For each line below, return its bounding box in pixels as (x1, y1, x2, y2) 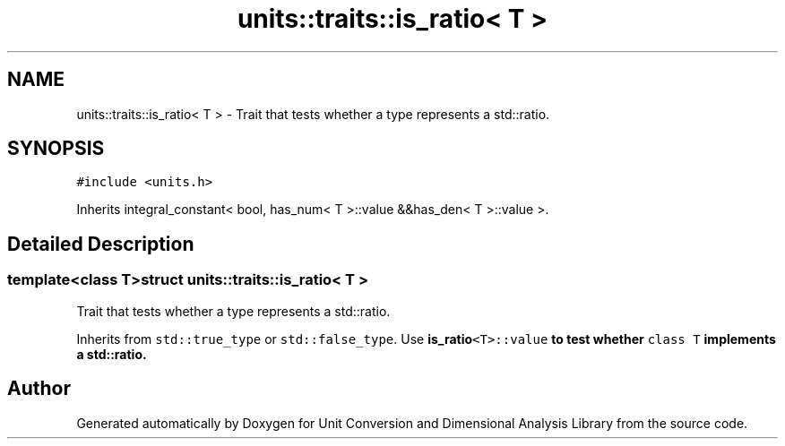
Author (7, 377, 71, 400)
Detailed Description (7, 232, 194, 255)
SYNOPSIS (7, 137, 105, 160)
